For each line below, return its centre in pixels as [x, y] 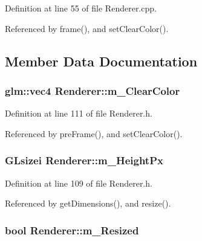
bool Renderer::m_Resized [72, 230]
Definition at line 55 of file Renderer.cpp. [81, 8]
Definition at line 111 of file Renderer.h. [79, 113]
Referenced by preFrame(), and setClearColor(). [94, 133]
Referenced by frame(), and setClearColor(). [87, 28]
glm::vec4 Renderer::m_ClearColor [93, 90]
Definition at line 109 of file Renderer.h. [79, 183]
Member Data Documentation [101, 61]
